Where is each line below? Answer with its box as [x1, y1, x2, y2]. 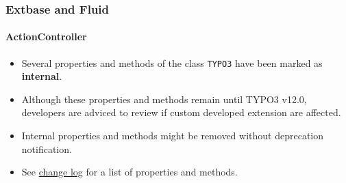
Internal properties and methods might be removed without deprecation [21, 128, 323, 143]
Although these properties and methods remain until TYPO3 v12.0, [21, 91, 307, 106]
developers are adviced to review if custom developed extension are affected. [21, 105, 341, 119]
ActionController [5, 29, 87, 44]
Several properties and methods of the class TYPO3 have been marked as [21, 55, 323, 70]
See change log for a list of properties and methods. [21, 165, 238, 179]
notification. [21, 141, 72, 156]
